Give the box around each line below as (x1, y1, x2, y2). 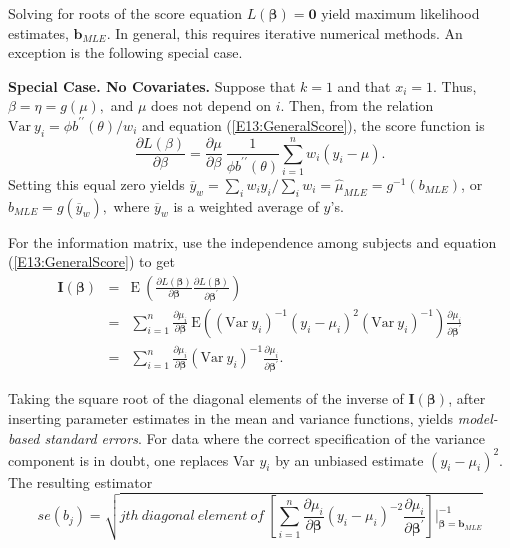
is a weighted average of (173, 195, 319, 216)
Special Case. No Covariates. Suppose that (8, 75, 296, 96)
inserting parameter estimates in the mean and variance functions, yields (8, 407, 454, 428)
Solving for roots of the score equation (8, 3, 243, 23)
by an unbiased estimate (275, 449, 424, 470)
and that (337, 75, 391, 96)
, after (448, 388, 486, 409)
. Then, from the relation (280, 95, 434, 116)
